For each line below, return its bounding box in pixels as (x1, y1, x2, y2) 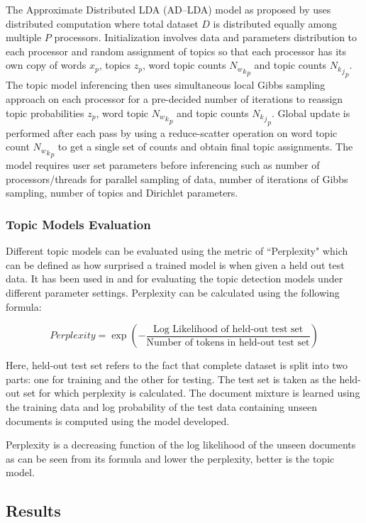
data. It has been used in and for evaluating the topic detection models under (6, 271, 343, 286)
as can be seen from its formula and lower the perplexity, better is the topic (6, 451, 335, 466)
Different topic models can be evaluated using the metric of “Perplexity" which (6, 243, 348, 258)
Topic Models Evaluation (6, 216, 151, 233)
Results (6, 500, 61, 522)
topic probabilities (6, 105, 84, 120)
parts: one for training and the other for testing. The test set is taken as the (6, 371, 336, 386)
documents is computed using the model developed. (6, 413, 230, 428)
